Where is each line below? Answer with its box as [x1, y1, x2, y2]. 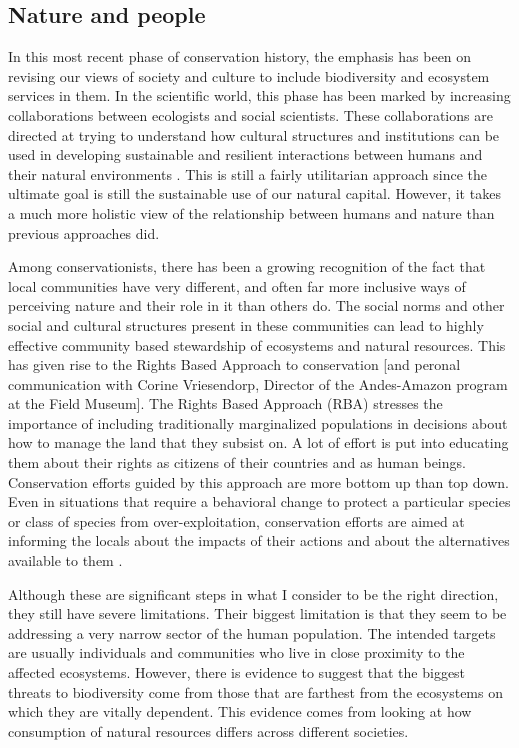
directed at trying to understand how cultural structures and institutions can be [8, 124, 500, 145]
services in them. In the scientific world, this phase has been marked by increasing [8, 85, 511, 106]
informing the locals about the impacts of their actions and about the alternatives [8, 530, 510, 551]
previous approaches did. [8, 222, 160, 243]
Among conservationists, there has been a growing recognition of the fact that [8, 256, 486, 277]
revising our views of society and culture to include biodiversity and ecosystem [8, 65, 490, 86]
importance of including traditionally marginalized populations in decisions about [8, 412, 508, 433]
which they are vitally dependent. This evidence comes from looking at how [8, 701, 472, 722]
